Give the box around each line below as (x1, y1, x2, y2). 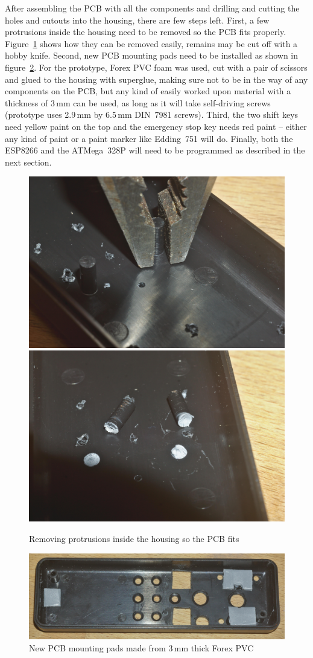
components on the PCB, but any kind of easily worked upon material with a (5, 85, 291, 97)
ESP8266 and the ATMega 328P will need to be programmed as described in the (5, 144, 305, 156)
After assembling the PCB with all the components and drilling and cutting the (5, 2, 300, 14)
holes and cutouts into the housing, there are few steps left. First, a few (5, 13, 270, 26)
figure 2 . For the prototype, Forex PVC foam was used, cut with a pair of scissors (5, 60, 308, 73)
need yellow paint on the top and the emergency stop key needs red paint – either (5, 120, 307, 132)
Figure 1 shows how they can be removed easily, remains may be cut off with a (5, 37, 298, 50)
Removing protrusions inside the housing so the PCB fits (29, 532, 239, 544)
